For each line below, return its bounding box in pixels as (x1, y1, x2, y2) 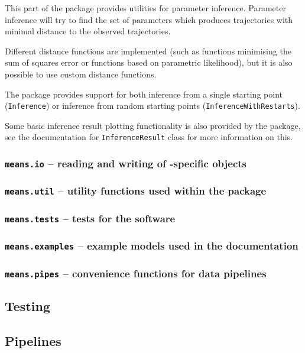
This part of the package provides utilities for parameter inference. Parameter (5, 2, 286, 14)
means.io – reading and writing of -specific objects (5, 156, 246, 170)
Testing (5, 297, 50, 315)
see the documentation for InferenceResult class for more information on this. (5, 131, 293, 143)
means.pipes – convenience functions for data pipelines (5, 265, 267, 280)
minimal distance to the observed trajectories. (5, 25, 171, 37)
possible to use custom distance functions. (5, 67, 157, 80)
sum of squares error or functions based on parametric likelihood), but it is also (5, 56, 293, 69)
